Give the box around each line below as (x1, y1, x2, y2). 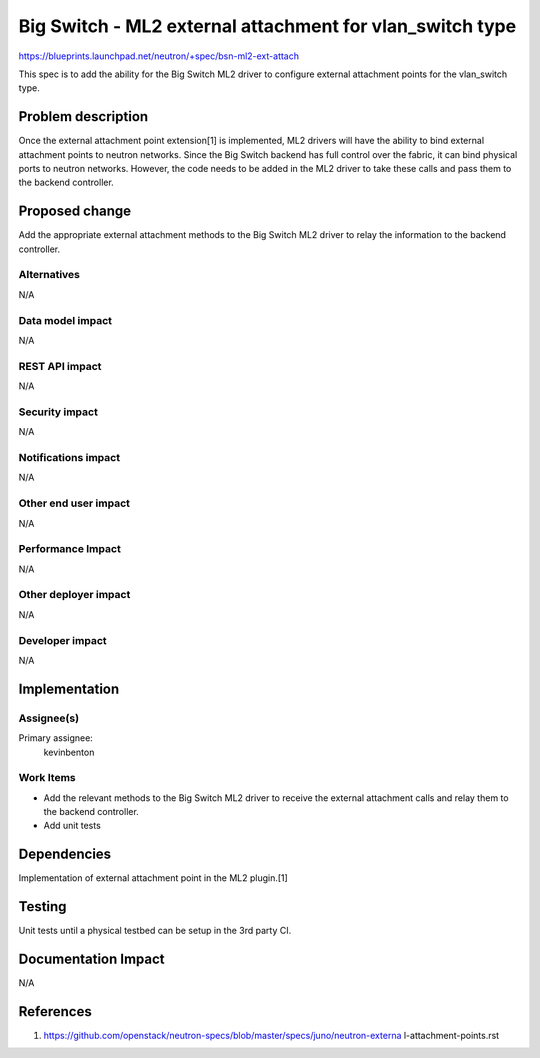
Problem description (18, 108, 149, 125)
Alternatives (18, 268, 80, 282)
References (18, 1003, 92, 1020)
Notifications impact (18, 451, 120, 465)
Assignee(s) (18, 711, 80, 725)
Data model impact (18, 313, 113, 327)
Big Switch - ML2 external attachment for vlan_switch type (18, 15, 517, 37)
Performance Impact (18, 542, 122, 556)
